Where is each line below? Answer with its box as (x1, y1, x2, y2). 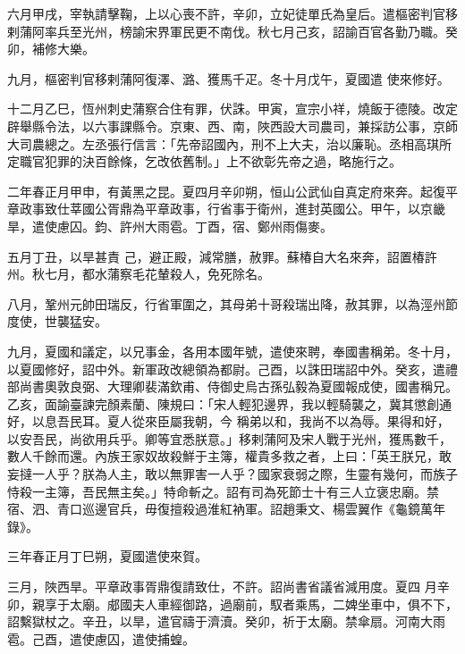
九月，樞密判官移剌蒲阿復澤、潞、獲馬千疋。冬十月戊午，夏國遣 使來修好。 (7, 69, 450, 88)
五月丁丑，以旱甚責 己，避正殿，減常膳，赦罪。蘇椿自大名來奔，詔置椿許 (7, 247, 437, 265)
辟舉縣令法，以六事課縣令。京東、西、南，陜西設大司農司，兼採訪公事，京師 (7, 116, 458, 135)
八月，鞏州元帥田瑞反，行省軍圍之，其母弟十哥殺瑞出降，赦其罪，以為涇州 (7, 294, 445, 313)
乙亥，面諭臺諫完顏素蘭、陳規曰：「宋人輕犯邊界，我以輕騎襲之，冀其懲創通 (7, 394, 452, 413)
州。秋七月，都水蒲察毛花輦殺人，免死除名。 (7, 264, 270, 283)
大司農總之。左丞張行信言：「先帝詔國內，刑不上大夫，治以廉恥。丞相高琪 (7, 134, 439, 153)
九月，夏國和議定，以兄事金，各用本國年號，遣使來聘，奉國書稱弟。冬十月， (7, 341, 458, 360)
